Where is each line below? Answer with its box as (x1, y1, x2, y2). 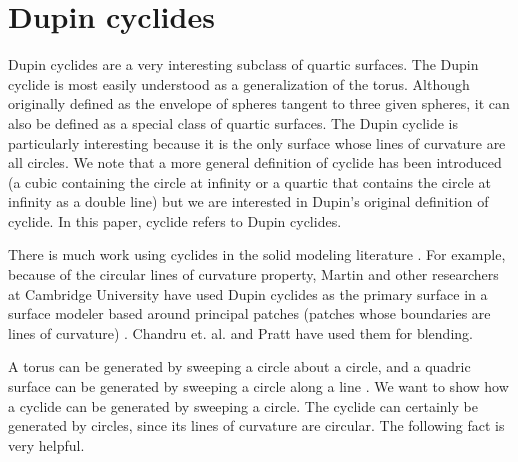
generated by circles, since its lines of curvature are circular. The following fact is (8, 415, 505, 436)
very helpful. (8, 434, 85, 455)
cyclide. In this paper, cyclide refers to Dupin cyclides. (8, 210, 342, 231)
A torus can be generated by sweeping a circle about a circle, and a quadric (8, 356, 471, 377)
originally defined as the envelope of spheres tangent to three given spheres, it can (8, 93, 510, 114)
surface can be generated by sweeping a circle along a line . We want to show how (8, 376, 509, 397)
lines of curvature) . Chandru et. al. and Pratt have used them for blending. (8, 322, 473, 343)
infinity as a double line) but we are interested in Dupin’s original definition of (8, 191, 489, 212)
